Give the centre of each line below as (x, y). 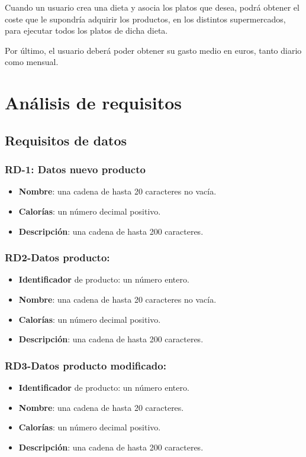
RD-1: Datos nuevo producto (75, 169)
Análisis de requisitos (94, 103)
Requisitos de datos (66, 140)
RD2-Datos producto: (57, 257)
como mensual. (32, 62)
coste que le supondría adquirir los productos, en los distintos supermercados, (145, 19)
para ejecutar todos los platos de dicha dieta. (86, 30)
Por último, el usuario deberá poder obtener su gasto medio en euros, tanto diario (153, 50)
